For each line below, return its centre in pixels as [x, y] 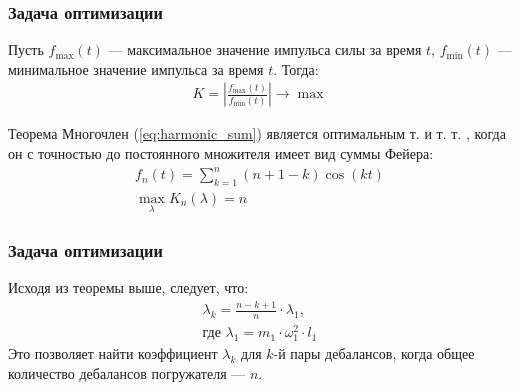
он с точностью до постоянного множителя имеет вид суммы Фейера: [221, 153]
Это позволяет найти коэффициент [113, 353]
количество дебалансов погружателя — [127, 373]
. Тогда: [296, 68]
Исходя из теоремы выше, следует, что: [128, 287]
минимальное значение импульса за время [136, 68]
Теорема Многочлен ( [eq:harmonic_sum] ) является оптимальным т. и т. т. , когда [257, 133]
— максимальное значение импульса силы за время [265, 49]
